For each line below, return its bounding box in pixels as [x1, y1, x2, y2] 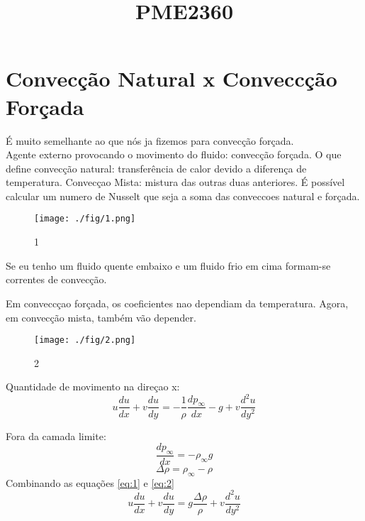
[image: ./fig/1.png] [34, 214, 136, 224]
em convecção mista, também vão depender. [6, 309, 196, 324]
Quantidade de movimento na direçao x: [6, 379, 180, 394]
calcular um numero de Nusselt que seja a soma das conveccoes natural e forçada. [6, 188, 360, 203]
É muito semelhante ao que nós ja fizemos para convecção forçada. [6, 133, 294, 148]
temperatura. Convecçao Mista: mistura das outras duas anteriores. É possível [6, 175, 345, 190]
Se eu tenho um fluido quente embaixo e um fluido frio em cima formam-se [6, 258, 331, 273]
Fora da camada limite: [6, 428, 106, 443]
